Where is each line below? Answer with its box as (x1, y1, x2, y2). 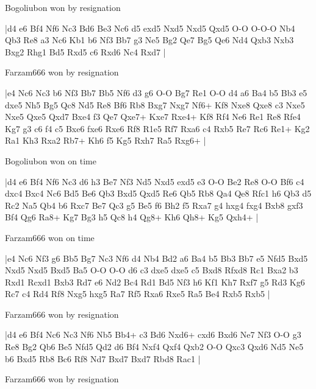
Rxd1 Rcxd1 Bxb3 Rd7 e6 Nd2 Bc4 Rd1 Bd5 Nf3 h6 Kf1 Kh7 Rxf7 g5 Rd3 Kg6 (5, 275, 305, 288)
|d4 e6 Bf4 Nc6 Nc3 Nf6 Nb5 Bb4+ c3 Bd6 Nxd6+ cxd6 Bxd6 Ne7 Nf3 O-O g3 (5, 328, 301, 341)
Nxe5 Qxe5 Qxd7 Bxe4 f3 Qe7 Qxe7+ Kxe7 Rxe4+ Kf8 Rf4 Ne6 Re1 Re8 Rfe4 (5, 110, 301, 123)
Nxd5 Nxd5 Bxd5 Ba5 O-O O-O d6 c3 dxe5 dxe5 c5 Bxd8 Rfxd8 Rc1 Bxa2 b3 (5, 264, 298, 276)
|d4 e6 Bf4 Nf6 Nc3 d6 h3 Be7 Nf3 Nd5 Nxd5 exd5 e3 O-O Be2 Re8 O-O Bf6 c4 (5, 175, 304, 187)
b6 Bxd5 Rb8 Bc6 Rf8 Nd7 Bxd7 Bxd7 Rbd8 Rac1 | (5, 352, 201, 365)
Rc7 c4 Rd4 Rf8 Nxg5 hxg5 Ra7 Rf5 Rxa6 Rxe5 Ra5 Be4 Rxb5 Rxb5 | (5, 287, 270, 300)
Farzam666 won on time (5, 231, 95, 244)
